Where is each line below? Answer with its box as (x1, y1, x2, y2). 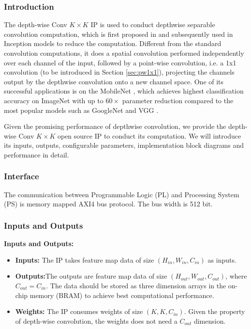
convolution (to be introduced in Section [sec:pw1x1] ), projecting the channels (4, 67, 235, 77)
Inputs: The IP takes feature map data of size (15, 254, 154, 265)
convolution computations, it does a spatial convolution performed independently (4, 48, 244, 58)
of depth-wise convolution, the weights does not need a (15, 315, 177, 326)
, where (225, 271, 247, 281)
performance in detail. (4, 149, 69, 159)
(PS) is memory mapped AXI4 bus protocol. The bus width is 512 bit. (4, 199, 213, 209)
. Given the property (184, 306, 245, 316)
